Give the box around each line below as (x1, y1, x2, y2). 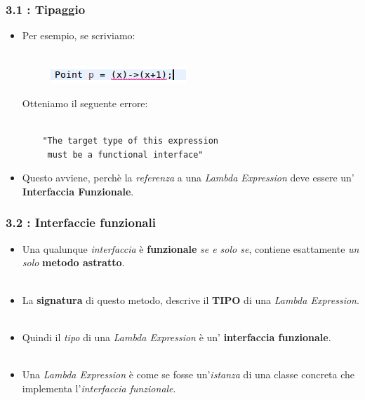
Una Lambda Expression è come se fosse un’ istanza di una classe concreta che (22, 366, 355, 381)
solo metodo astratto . (22, 255, 125, 270)
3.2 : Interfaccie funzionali (6, 214, 156, 231)
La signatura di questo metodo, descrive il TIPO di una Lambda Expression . (22, 292, 359, 307)
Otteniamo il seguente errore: (22, 96, 148, 110)
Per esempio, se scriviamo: (22, 28, 135, 43)
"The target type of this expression (42, 136, 218, 146)
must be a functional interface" (47, 149, 204, 160)
